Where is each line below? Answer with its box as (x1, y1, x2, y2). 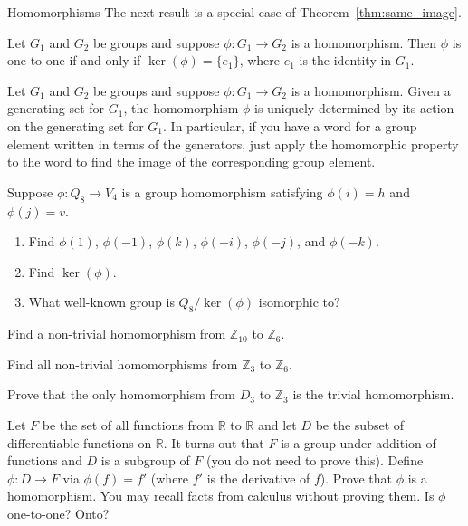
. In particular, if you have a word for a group (163, 116, 417, 135)
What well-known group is (28, 292, 175, 311)
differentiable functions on (7, 433, 152, 452)
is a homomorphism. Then (291, 33, 437, 52)
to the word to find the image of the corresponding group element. (7, 152, 376, 171)
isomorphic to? (258, 292, 340, 311)
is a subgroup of (100, 451, 190, 470)
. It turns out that (163, 433, 264, 452)
